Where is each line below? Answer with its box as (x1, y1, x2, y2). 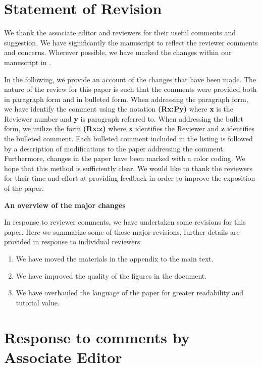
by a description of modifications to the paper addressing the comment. (4, 143, 225, 153)
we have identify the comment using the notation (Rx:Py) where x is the (4, 103, 233, 114)
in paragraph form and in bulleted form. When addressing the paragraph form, (4, 93, 248, 104)
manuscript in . (4, 57, 51, 67)
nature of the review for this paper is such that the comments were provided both (4, 84, 257, 94)
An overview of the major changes (4, 199, 126, 210)
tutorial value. (16, 297, 60, 307)
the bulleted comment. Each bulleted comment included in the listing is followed (4, 133, 253, 144)
